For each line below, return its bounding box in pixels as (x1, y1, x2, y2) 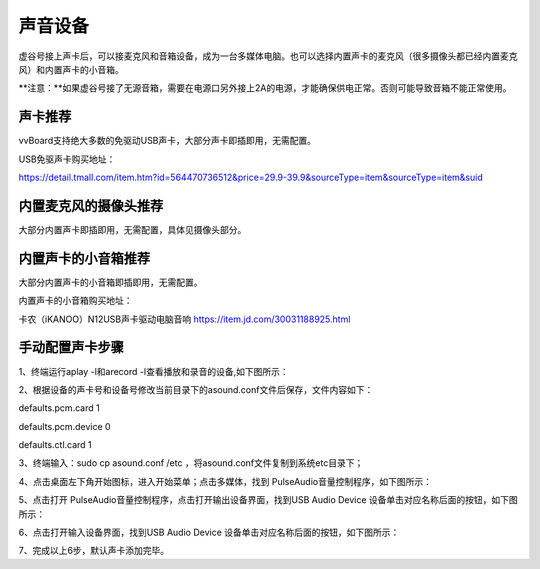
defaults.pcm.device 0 (18, 420, 111, 432)
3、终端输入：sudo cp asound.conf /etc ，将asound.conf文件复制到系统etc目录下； (18, 457, 364, 469)
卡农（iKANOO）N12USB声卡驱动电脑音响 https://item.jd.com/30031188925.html (18, 313, 351, 325)
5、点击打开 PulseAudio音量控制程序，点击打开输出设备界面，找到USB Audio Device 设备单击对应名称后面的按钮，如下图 (18, 494, 519, 506)
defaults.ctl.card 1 (18, 439, 92, 451)
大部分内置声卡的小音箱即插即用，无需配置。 (18, 276, 203, 288)
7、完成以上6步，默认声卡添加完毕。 (18, 545, 170, 557)
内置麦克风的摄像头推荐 (18, 197, 164, 214)
